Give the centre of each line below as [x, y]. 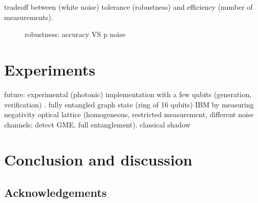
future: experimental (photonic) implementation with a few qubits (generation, [128, 94]
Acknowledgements [55, 192]
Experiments [50, 69]
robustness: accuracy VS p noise [75, 34]
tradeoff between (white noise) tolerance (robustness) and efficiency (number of [128, 7]
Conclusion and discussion [98, 160]
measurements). [29, 17]
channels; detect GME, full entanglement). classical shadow [97, 124]
